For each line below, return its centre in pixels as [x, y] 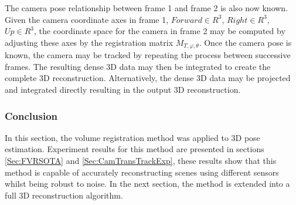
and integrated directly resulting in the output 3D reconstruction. [123, 90]
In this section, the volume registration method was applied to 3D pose [132, 137]
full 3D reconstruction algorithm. [64, 195]
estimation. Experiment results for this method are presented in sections [135, 149]
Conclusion [31, 115]
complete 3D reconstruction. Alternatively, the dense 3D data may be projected [148, 78]
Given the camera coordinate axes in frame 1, [87, 19]
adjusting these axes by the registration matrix [89, 42]
